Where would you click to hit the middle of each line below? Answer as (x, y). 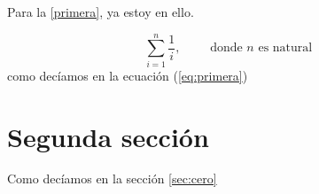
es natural (285, 48)
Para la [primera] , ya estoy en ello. (101, 12)
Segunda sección (108, 136)
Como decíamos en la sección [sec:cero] (112, 178)
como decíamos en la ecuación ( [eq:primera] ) (128, 75)
